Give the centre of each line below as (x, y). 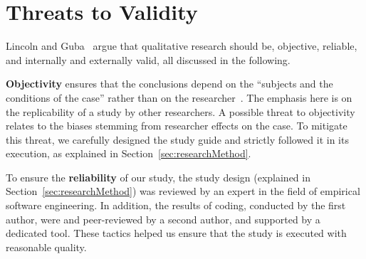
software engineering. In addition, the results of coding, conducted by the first (176, 205)
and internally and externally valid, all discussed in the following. (148, 59)
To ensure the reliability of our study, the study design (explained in (158, 177)
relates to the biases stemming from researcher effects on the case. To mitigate (177, 126)
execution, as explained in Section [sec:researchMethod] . (129, 153)
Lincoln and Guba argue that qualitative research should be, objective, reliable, (182, 46)
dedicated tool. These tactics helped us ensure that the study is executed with (176, 233)
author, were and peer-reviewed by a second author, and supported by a (163, 219)
